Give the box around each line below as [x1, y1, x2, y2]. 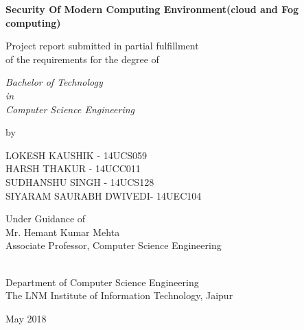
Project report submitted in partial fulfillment [5, 38, 199, 53]
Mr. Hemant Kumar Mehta [5, 224, 120, 239]
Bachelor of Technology [5, 75, 103, 89]
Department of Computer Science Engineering [5, 274, 199, 289]
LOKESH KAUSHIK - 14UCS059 [5, 148, 148, 162]
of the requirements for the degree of [5, 51, 159, 66]
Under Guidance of [5, 211, 86, 226]
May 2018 [5, 311, 47, 325]
